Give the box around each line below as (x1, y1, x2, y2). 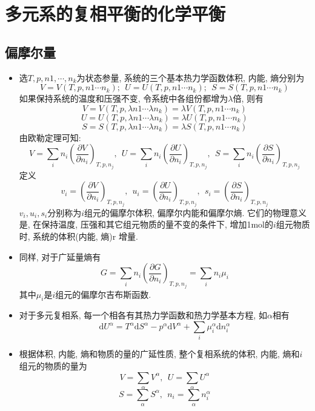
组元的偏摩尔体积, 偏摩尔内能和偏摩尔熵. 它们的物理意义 (84, 206, 307, 219)
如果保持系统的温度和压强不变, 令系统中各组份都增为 (19, 92, 228, 105)
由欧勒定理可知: (19, 131, 81, 143)
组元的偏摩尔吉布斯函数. (55, 288, 151, 300)
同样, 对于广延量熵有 (19, 250, 101, 263)
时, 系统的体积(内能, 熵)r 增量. (19, 230, 138, 243)
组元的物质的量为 (19, 359, 87, 372)
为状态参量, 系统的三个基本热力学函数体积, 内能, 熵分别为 (76, 71, 305, 84)
